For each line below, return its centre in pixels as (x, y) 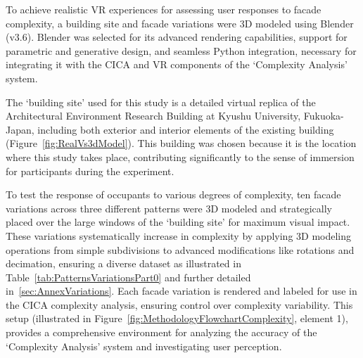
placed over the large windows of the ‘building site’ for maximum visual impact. (178, 222)
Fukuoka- (324, 116)
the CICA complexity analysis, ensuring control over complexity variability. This (179, 304)
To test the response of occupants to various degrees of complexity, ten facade (173, 194)
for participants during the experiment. (90, 171)
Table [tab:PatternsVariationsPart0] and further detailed (128, 277)
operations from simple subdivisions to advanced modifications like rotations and (180, 249)
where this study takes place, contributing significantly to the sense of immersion (180, 156)
